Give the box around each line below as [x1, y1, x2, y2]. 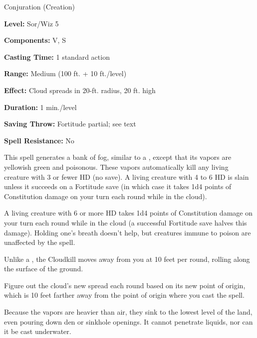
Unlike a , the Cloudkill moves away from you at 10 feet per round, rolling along [4, 253, 250, 264]
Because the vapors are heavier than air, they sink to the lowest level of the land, [4, 307, 253, 317]
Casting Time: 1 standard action [4, 51, 110, 62]
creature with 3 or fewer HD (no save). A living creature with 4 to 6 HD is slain [4, 171, 249, 182]
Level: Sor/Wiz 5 [4, 18, 59, 28]
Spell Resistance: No [4, 135, 74, 145]
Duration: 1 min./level [4, 102, 77, 112]
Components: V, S [4, 35, 66, 45]
